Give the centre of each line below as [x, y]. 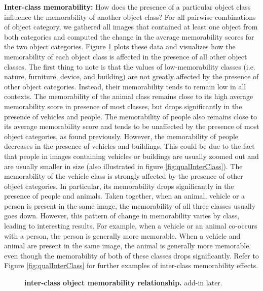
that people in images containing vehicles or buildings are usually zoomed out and [131, 156]
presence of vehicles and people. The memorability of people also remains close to [130, 116]
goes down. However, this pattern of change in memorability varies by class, [122, 216]
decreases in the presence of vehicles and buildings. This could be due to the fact [129, 146]
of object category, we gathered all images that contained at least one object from [131, 27]
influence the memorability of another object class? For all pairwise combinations [130, 17]
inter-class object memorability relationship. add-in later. [123, 283]
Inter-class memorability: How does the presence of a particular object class [127, 7]
